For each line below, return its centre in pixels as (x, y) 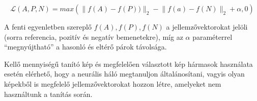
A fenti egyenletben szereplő (48, 27)
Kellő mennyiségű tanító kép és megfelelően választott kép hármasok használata (128, 64)
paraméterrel (212, 36)
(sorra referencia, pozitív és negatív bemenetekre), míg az (94, 36)
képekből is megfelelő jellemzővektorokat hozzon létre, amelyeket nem (113, 83)
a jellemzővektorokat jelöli (207, 27)
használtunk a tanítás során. (48, 94)
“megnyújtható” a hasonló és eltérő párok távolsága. (85, 47)
